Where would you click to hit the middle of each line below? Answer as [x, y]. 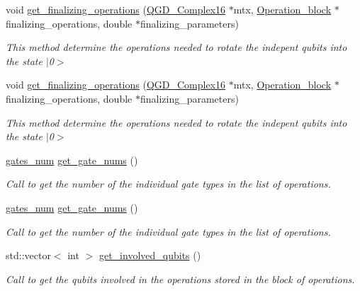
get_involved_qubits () [150, 255]
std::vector [28, 255]
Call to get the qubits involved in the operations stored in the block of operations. [180, 279]
